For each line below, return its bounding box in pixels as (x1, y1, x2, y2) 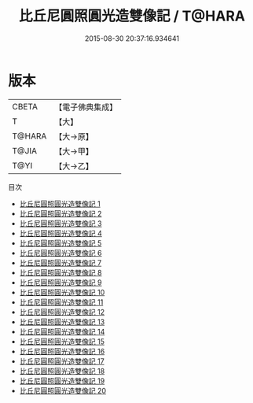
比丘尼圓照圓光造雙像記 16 (19, 346, 105, 356)
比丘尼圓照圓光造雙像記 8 (19, 268, 102, 277)
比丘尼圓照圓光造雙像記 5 (19, 238, 102, 248)
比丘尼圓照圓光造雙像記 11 (19, 297, 104, 307)
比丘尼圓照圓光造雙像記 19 (19, 375, 105, 386)
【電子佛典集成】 (54, 102, 118, 113)
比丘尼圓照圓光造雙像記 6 (19, 248, 102, 257)
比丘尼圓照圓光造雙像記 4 (19, 228, 102, 238)
